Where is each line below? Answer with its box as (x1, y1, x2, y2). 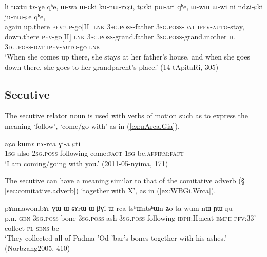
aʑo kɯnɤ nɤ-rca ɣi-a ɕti (5, 137, 81, 148)
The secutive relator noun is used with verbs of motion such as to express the (5, 110, 248, 121)
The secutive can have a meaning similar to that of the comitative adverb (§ (5, 175, 245, 186)
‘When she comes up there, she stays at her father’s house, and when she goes (5, 51, 250, 62)
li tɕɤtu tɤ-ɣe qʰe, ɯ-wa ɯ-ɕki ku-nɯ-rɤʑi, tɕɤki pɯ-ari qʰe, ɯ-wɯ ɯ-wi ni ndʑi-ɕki (5, 1, 263, 11)
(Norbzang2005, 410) (5, 242, 70, 253)
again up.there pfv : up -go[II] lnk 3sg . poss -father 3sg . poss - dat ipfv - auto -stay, (5, 21, 244, 32)
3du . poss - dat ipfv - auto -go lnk (5, 41, 101, 52)
